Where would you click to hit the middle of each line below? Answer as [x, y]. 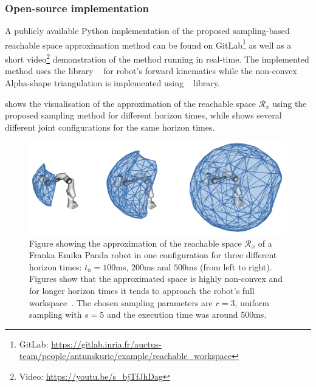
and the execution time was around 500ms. [187, 314]
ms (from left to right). [229, 266]
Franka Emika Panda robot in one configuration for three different [153, 255]
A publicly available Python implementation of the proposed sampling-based [147, 31]
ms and [158, 266]
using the [290, 103]
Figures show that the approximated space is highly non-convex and [156, 279]
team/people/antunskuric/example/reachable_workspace [125, 356]
